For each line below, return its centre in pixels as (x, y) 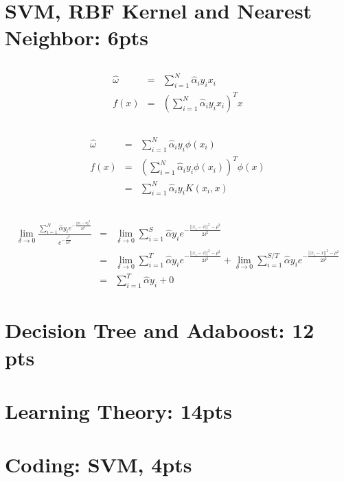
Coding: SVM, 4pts (99, 465)
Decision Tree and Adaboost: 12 (160, 330)
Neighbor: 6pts (77, 37)
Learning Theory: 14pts (118, 410)
